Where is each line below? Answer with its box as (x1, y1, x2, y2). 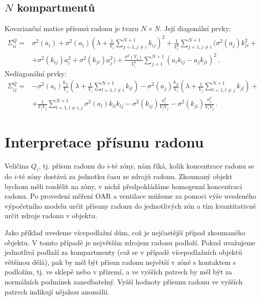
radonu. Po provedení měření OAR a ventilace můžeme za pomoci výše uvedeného (5, 191, 256, 201)
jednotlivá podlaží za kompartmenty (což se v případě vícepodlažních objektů (5, 247, 242, 257)
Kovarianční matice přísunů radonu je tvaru (5, 23, 139, 34)
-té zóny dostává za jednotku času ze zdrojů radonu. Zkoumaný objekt (17, 171, 232, 181)
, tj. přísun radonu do (39, 161, 105, 171)
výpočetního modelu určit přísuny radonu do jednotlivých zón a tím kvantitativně (5, 200, 256, 211)
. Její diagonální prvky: (160, 23, 231, 34)
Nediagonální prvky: (5, 68, 67, 78)
